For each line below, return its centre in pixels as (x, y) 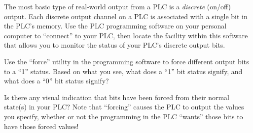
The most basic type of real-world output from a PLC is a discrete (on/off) (118, 6)
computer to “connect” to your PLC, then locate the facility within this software (126, 35)
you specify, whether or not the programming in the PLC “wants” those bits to (124, 116)
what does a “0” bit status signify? (56, 81)
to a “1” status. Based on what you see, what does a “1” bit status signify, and (123, 71)
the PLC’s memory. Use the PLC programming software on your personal (115, 26)
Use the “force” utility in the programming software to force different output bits (126, 61)
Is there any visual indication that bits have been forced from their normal (117, 97)
